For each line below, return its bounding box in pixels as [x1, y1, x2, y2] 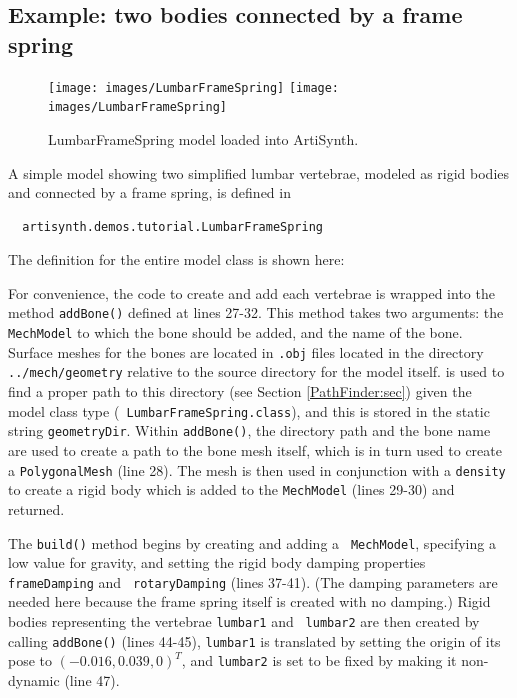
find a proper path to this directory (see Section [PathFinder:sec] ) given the [8, 381, 472, 402]
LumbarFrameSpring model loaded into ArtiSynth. [48, 128, 359, 149]
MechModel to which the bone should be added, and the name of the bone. [8, 322, 463, 343]
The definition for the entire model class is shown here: [8, 249, 345, 270]
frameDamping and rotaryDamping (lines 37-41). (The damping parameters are [8, 571, 498, 592]
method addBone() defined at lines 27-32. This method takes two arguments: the [8, 302, 504, 323]
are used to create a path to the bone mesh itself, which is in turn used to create [8, 440, 502, 460]
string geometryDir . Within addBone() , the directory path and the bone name [8, 420, 491, 441]
